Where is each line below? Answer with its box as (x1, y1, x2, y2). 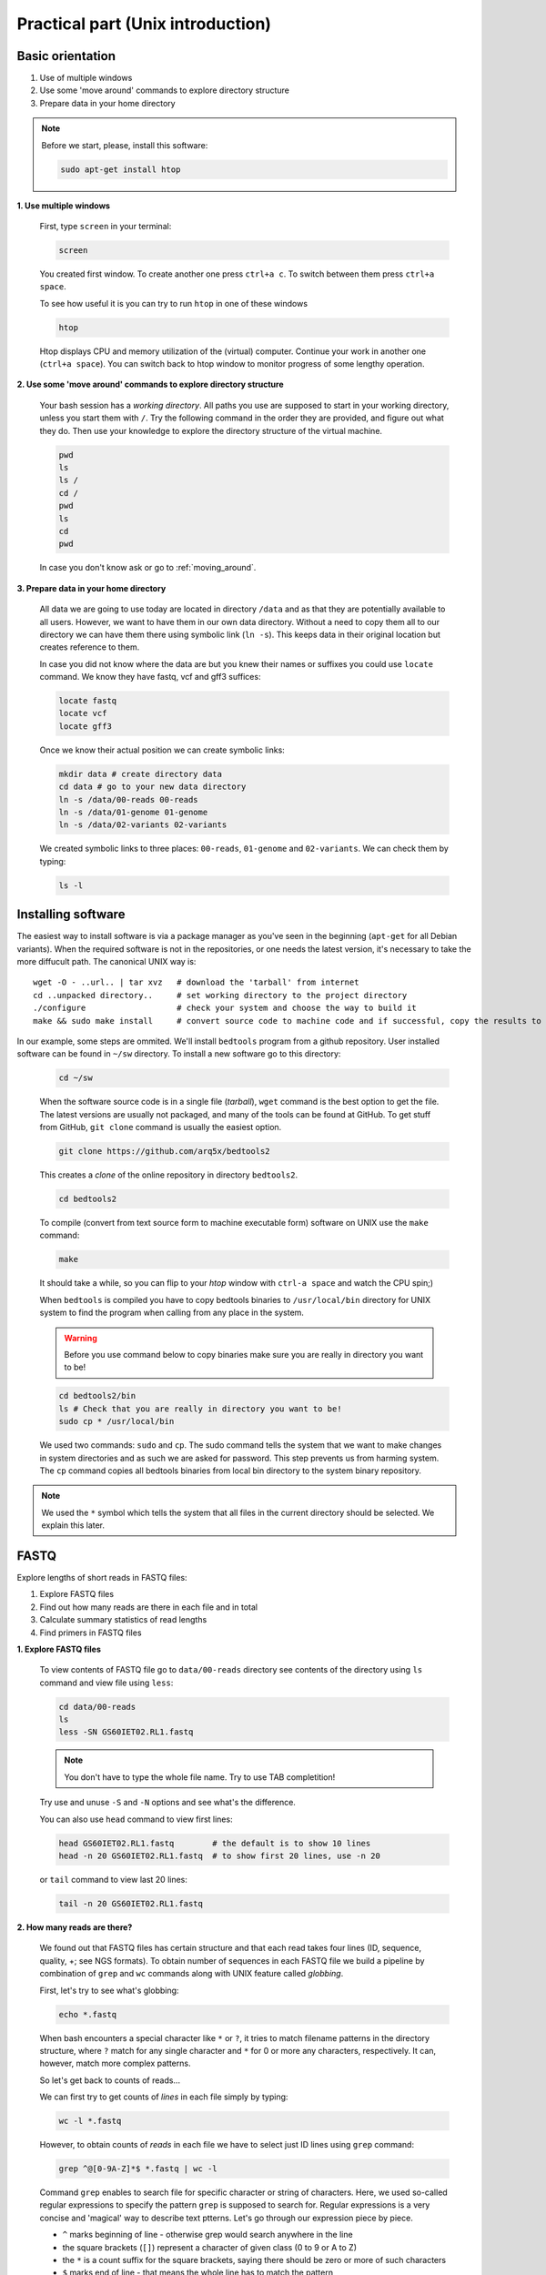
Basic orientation (16, 48, 116, 64)
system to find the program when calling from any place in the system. (39, 1307, 305, 1319)
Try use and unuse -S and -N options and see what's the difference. (39, 1797, 296, 1808)
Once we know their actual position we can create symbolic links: (39, 744, 286, 755)
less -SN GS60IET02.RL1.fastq (58, 1727, 194, 1737)
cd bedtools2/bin (58, 1390, 136, 1401)
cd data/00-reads (58, 1702, 136, 1712)
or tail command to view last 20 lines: (39, 1875, 188, 1885)
